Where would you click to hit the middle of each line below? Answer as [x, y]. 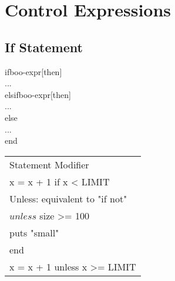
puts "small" [34, 232]
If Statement [44, 47]
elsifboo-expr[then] [38, 94]
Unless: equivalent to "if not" [68, 198]
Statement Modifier [49, 164]
